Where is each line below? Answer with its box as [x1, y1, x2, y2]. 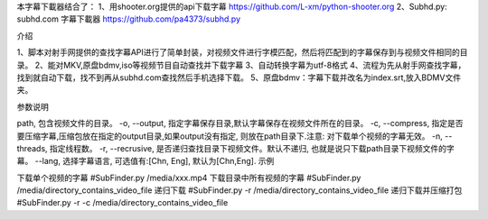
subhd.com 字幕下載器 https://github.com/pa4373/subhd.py [16, 14, 241, 24]
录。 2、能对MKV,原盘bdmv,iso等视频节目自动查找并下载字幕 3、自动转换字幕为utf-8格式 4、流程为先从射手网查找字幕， [16, 59, 466, 70]
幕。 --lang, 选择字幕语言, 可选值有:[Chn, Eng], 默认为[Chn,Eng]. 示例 [16, 156, 275, 167]
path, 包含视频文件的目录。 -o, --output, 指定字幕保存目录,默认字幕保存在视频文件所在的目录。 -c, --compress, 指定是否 [16, 118, 465, 129]
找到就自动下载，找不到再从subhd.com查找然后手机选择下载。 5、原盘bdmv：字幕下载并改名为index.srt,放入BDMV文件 [16, 72, 461, 83]
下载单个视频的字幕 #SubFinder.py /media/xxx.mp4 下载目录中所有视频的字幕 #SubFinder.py [16, 172, 361, 183]
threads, [16, 142, 49, 153]
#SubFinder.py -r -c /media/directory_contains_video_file [16, 197, 229, 208]
